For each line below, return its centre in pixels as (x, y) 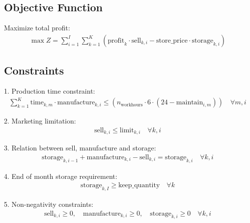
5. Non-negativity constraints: (49, 204)
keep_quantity (139, 186)
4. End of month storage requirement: (61, 176)
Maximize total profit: (37, 28)
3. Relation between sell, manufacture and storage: (80, 148)
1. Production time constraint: (50, 91)
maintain (190, 103)
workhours (132, 105)
